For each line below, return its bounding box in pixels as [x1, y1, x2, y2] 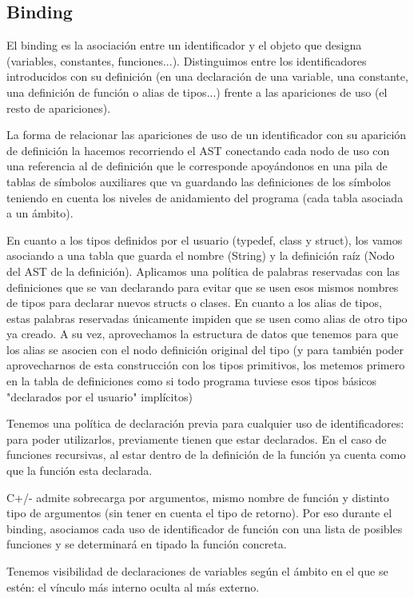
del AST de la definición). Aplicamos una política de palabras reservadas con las [6, 262, 400, 279]
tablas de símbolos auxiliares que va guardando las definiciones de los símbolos [6, 173, 392, 189]
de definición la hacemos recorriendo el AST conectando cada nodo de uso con [6, 142, 390, 158]
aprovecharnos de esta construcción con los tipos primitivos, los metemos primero [6, 357, 405, 373]
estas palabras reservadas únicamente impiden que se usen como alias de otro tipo [6, 309, 408, 326]
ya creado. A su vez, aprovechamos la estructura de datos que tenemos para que [6, 325, 399, 342]
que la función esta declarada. [6, 462, 153, 479]
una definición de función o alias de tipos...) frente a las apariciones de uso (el [6, 83, 388, 100]
